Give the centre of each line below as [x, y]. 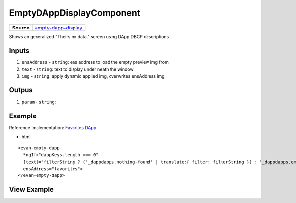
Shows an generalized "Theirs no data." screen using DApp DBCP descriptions [89, 36]
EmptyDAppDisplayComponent [75, 13]
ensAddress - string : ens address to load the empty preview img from [95, 62]
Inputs [19, 51]
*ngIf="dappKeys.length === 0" [61, 155]
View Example [32, 189]
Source [21, 28]
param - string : [39, 102]
